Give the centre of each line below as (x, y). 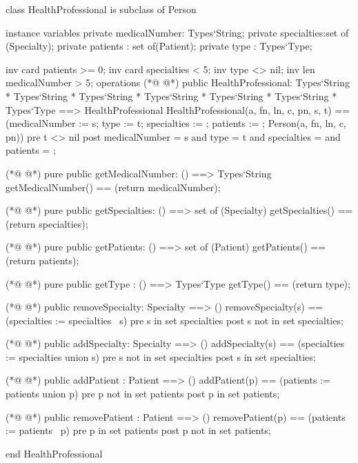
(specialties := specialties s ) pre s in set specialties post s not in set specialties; (175, 320)
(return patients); (42, 260)
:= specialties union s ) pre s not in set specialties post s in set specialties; (161, 356)
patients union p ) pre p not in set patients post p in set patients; (143, 394)
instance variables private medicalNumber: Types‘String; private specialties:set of (177, 32)
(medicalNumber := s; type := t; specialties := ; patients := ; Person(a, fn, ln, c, (176, 123)
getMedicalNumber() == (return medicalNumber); (113, 187)
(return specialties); (47, 223)
